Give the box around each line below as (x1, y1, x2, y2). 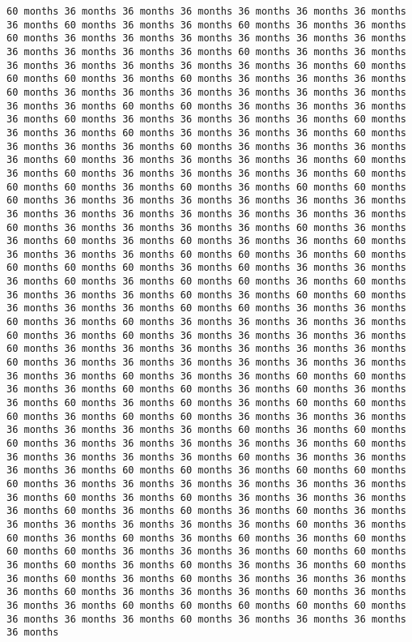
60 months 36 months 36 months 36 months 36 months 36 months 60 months (6, 438, 406, 449)
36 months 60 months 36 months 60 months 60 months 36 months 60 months (6, 276, 406, 288)
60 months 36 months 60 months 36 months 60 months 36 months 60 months (6, 532, 406, 544)
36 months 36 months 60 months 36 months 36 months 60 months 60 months (6, 370, 406, 382)
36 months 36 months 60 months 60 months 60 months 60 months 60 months (6, 599, 406, 611)
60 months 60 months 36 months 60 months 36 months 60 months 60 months (6, 181, 406, 193)
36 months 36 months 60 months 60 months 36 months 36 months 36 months (6, 100, 406, 112)
